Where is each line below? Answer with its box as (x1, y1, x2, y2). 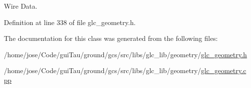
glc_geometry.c (201, 65, 247, 75)
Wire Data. (4, 1, 37, 11)
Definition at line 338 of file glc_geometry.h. (4, 17, 136, 27)
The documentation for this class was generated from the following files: (4, 33, 218, 43)
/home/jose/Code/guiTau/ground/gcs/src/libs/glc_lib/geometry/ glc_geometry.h (4, 49, 247, 59)
